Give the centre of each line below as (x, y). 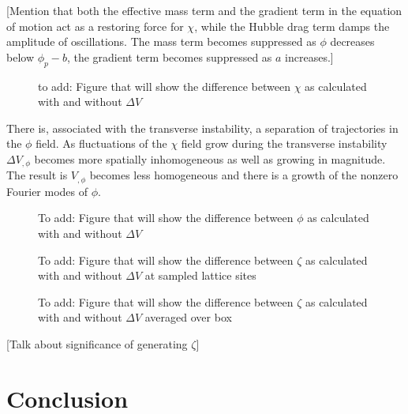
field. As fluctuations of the (101, 143)
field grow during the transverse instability (284, 143)
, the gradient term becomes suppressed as (169, 56)
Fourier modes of (47, 191)
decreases (352, 41)
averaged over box (188, 317)
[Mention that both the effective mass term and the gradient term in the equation (204, 10)
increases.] (309, 56)
